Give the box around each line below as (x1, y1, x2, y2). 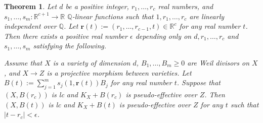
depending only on (135, 30, 192, 41)
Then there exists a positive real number (4, 30, 127, 41)
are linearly (189, 11, 225, 21)
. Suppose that (177, 77, 221, 88)
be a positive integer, (65, 1, 129, 11)
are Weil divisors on (187, 57, 250, 68)
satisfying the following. (33, 40, 107, 51)
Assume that (4, 57, 42, 68)
